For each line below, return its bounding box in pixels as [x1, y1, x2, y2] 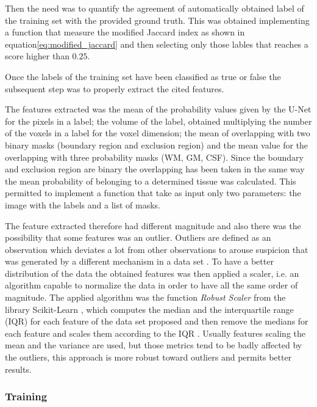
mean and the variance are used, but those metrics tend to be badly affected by [5, 339, 302, 351]
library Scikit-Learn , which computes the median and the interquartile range [5, 302, 294, 315]
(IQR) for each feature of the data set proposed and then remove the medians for [5, 315, 308, 328]
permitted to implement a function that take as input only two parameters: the [5, 186, 301, 199]
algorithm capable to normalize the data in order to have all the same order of [5, 279, 298, 291]
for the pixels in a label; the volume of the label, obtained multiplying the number [5, 114, 312, 127]
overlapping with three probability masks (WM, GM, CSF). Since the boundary [5, 150, 304, 163]
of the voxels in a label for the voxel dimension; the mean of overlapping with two [5, 127, 310, 139]
